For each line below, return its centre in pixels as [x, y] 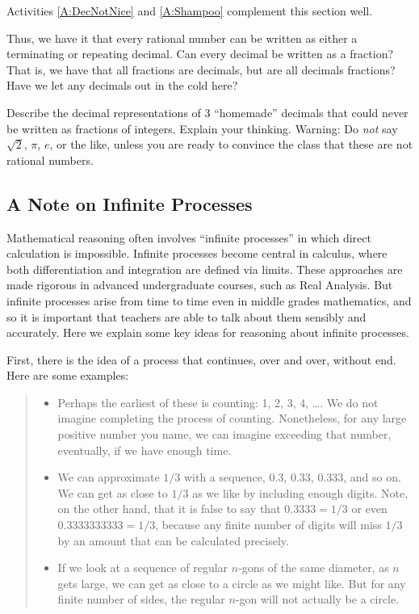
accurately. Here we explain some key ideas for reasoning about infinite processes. [208, 332]
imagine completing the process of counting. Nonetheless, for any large [232, 418]
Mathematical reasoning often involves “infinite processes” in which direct [189, 237]
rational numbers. [50, 160]
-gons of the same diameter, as [314, 568]
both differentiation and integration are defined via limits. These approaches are [205, 269]
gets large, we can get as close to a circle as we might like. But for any [232, 583]
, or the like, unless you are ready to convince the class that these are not [231, 144]
